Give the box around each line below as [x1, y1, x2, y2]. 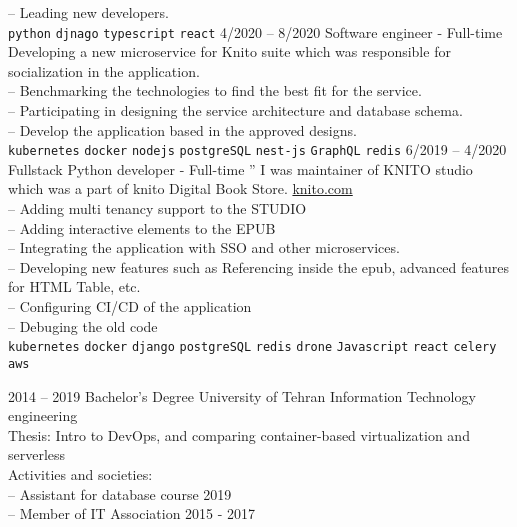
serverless [8, 444, 66, 465]
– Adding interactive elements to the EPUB [8, 217, 276, 238]
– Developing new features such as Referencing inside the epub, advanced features [8, 256, 509, 277]
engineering [8, 405, 78, 426]
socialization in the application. [8, 60, 200, 81]
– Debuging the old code [8, 315, 158, 336]
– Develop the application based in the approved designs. [8, 119, 357, 140]
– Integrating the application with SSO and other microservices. [8, 237, 400, 258]
